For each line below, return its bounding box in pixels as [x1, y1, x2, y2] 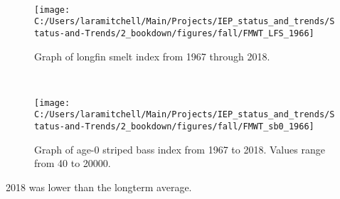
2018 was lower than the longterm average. [6, 179, 192, 194]
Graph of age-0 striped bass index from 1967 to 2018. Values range [34, 141, 325, 156]
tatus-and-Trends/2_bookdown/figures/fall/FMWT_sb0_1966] [34, 122, 314, 132]
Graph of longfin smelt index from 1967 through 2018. [34, 48, 270, 63]
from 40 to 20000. [34, 156, 111, 171]
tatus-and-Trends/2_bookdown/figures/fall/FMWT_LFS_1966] [34, 28, 314, 38]
